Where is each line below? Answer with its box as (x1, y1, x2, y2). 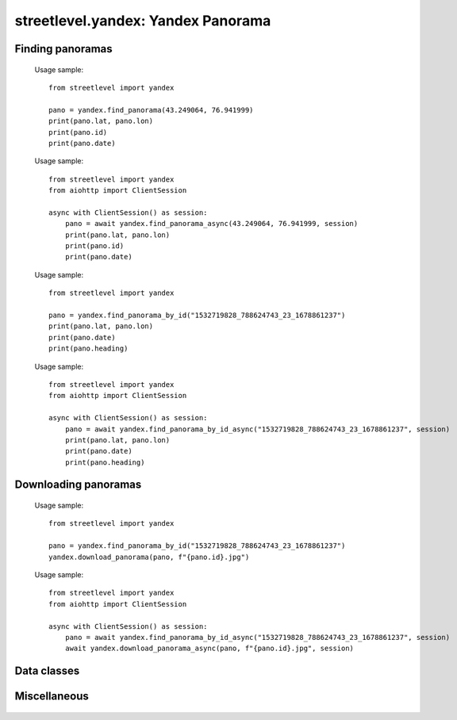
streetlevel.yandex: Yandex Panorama (14, 12, 271, 29)
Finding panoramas (14, 42, 113, 56)
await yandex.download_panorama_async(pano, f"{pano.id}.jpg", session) (64, 644, 355, 653)
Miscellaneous (14, 690, 89, 703)
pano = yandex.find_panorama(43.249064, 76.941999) (48, 105, 254, 114)
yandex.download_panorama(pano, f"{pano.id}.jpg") (48, 552, 250, 561)
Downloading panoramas (14, 478, 142, 492)
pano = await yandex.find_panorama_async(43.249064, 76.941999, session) (64, 219, 359, 228)
